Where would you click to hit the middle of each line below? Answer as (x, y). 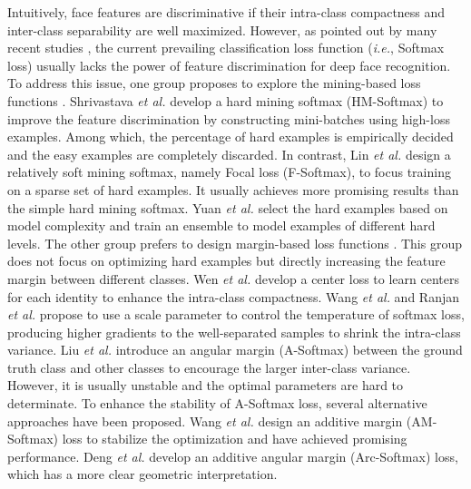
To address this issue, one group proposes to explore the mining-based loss (214, 83)
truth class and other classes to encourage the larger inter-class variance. (209, 367)
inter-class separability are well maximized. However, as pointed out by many (222, 29)
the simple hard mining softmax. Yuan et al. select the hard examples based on (228, 207)
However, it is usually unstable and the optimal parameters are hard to (206, 385)
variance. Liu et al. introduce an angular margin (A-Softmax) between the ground (235, 350)
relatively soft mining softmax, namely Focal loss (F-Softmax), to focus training (229, 172)
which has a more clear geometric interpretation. (142, 474)
